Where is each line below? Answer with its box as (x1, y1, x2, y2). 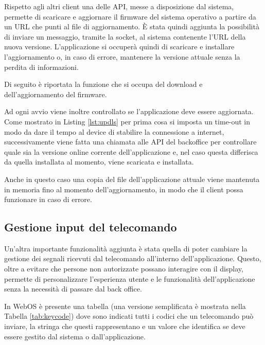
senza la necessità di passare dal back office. (4, 283, 142, 294)
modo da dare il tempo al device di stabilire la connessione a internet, (4, 126, 224, 137)
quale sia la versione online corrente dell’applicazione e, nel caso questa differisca (4, 146, 258, 157)
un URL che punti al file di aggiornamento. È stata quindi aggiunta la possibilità (4, 21, 259, 32)
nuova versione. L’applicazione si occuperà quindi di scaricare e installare (4, 41, 235, 52)
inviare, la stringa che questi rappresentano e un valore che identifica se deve (4, 321, 245, 332)
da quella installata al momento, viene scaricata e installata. (4, 156, 194, 167)
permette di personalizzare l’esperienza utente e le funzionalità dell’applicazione (4, 273, 255, 284)
